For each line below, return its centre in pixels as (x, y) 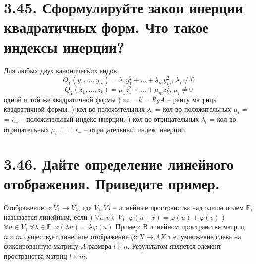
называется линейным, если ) (48, 217)
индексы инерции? (64, 46)
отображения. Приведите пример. (112, 183)
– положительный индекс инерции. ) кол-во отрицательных (110, 119)
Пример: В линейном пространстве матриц (180, 227)
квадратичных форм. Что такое (106, 27)
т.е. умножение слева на (205, 236)
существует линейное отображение (76, 236)
